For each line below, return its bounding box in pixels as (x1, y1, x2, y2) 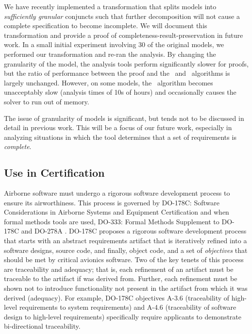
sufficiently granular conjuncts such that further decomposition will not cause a (4, 11, 240, 21)
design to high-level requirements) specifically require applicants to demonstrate (4, 311, 242, 321)
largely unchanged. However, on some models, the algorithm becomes (4, 77, 213, 87)
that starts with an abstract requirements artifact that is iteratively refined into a (4, 235, 247, 246)
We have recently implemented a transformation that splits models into (4, 1, 217, 11)
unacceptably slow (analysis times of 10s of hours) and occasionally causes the (4, 87, 236, 97)
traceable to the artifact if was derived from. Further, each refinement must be (4, 273, 237, 284)
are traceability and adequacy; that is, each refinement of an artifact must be (4, 264, 234, 274)
